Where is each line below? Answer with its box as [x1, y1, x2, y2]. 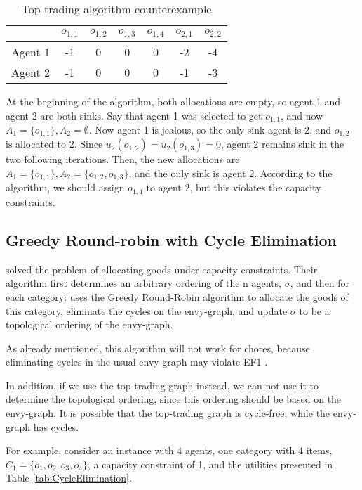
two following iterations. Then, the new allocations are [6, 152, 240, 167]
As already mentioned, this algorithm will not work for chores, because [6, 340, 310, 355]
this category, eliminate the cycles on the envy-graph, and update [6, 303, 288, 318]
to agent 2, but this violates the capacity [146, 180, 321, 195]
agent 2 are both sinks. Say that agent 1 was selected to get [6, 108, 262, 122]
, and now [280, 108, 323, 122]
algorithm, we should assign [6, 180, 125, 195]
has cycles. [33, 419, 79, 434]
